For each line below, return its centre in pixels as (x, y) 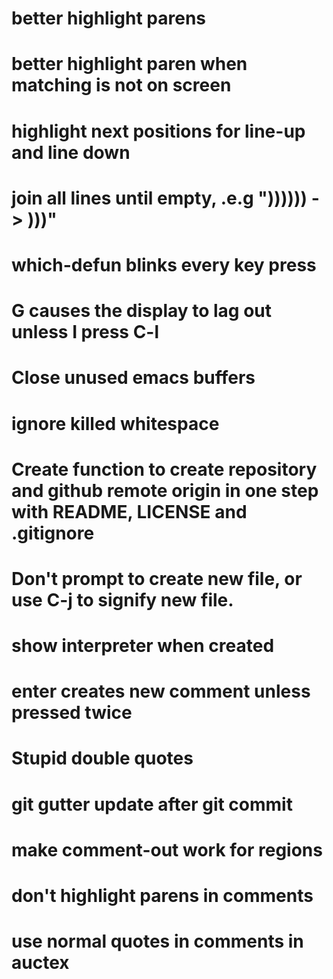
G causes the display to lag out (142, 311)
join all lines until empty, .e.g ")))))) (159, 198)
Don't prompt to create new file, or (157, 578)
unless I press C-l (85, 332)
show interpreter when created (143, 646)
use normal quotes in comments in (157, 941)
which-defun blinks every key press (164, 264)
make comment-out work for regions (167, 849)
